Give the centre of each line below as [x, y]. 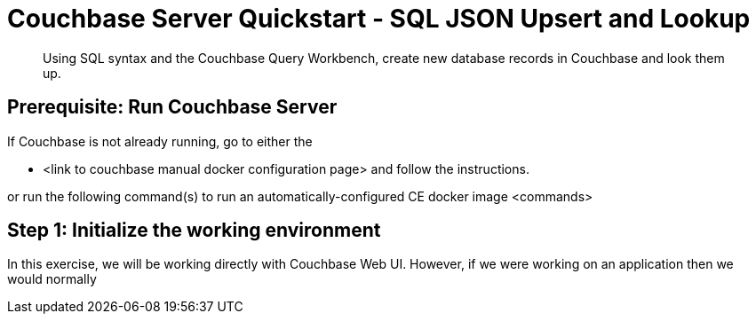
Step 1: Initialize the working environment [194, 231]
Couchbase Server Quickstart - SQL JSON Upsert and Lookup [379, 19]
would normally [52, 279]
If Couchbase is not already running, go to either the [160, 141]
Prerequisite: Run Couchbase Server [172, 107]
